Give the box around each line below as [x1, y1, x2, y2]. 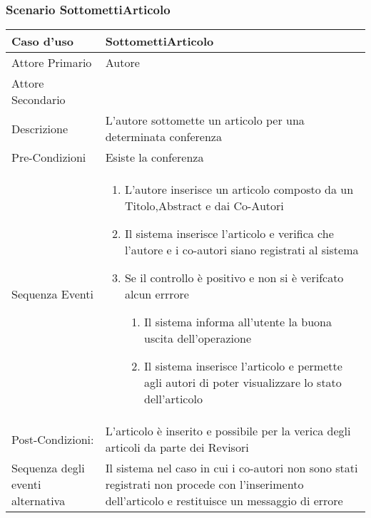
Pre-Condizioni [11, 149, 86, 166]
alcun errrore [124, 286, 189, 303]
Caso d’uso [11, 33, 73, 50]
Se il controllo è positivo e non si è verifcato [124, 269, 344, 286]
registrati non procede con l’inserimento [105, 476, 304, 493]
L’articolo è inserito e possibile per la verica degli [105, 423, 351, 440]
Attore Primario [11, 54, 92, 71]
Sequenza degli [11, 460, 85, 477]
